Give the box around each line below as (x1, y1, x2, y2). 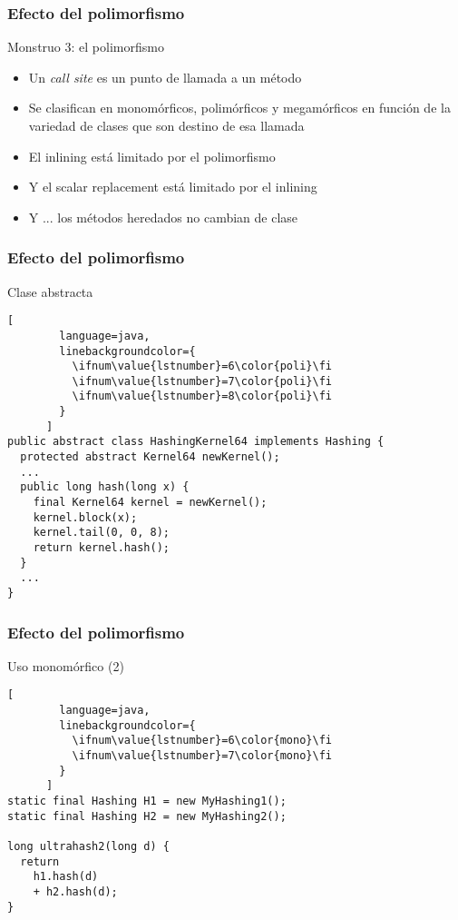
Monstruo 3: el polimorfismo (7, 37, 164, 56)
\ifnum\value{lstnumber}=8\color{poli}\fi (72, 390, 332, 403)
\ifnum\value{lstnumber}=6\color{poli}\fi (72, 360, 332, 373)
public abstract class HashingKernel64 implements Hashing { (7, 435, 385, 449)
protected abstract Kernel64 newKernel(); (20, 450, 280, 464)
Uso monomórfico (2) (7, 656, 124, 675)
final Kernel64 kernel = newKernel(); (33, 496, 268, 509)
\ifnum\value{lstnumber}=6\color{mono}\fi (72, 734, 332, 747)
